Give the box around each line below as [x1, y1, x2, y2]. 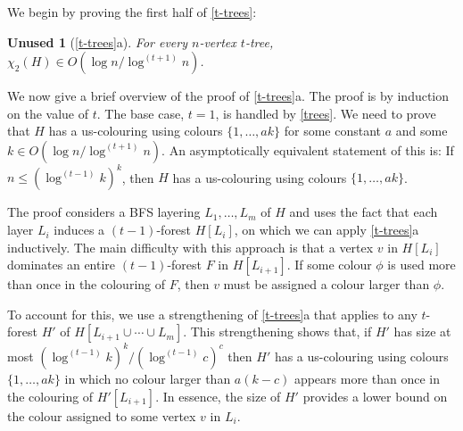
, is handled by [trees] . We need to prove [215, 104, 436, 122]
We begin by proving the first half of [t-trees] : [7, 3, 257, 21]
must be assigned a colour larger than [223, 275, 430, 294]
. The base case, [96, 104, 185, 122]
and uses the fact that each [289, 203, 438, 221]
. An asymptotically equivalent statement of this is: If [161, 140, 454, 159]
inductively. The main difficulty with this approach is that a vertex [7, 237, 374, 256]
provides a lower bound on [302, 386, 448, 405]
